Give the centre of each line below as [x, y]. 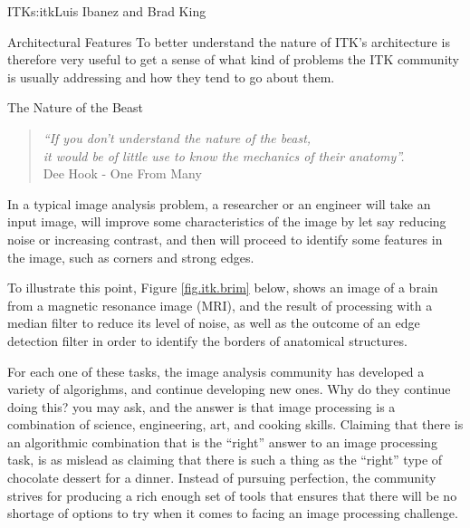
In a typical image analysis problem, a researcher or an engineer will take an [219, 203]
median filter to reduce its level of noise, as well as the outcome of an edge [214, 323]
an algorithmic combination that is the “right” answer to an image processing [222, 442]
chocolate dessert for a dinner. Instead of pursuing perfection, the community [222, 478]
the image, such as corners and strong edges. [131, 257]
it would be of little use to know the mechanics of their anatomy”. [224, 155]
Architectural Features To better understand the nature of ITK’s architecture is [229, 41]
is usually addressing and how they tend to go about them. [171, 77]
